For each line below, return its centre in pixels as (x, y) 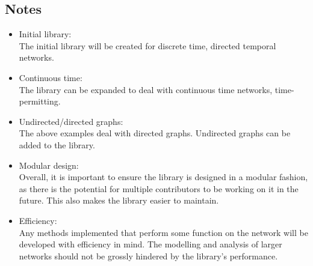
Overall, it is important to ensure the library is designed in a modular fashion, (163, 177)
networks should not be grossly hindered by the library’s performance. (148, 255)
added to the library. (57, 144)
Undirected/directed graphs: (71, 121)
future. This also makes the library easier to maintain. (119, 200)
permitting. (40, 101)
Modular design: (49, 165)
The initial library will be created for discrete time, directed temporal (147, 45)
